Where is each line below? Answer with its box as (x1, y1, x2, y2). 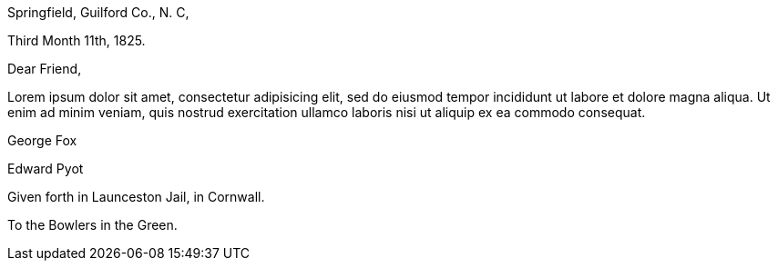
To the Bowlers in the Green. (7, 217, 178, 233)
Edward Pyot (7, 161, 84, 176)
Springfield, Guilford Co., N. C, (7, 5, 189, 20)
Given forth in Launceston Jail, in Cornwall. (7, 189, 265, 204)
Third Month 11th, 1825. (7, 33, 146, 48)
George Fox (7, 133, 77, 148)
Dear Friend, (7, 61, 82, 76)
